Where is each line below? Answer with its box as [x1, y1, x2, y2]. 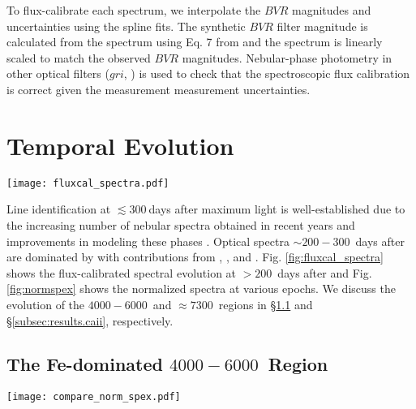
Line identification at [6, 200, 111, 217]
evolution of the [6, 295, 85, 312]
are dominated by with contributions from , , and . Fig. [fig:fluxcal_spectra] [6, 248, 384, 265]
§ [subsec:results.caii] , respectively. [6, 312, 174, 329]
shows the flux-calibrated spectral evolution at [6, 264, 237, 281]
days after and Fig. [277, 264, 372, 281]
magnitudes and [292, 2, 371, 18]
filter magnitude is [277, 17, 368, 34]
